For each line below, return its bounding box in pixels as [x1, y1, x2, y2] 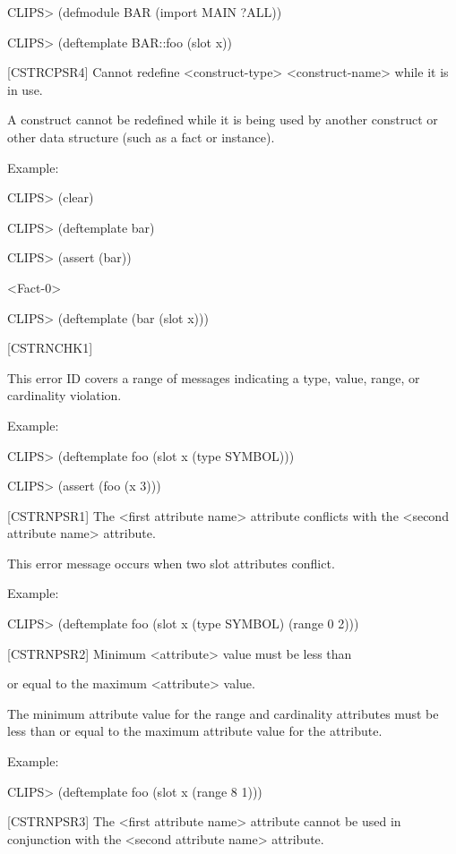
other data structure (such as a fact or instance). [7, 127, 275, 146]
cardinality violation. [7, 386, 122, 405]
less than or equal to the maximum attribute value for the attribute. [7, 722, 383, 740]
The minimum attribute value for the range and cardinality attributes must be [7, 704, 439, 722]
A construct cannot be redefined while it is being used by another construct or [7, 110, 438, 129]
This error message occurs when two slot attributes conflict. [7, 553, 335, 572]
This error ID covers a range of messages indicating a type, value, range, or [7, 368, 420, 387]
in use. [7, 80, 43, 98]
